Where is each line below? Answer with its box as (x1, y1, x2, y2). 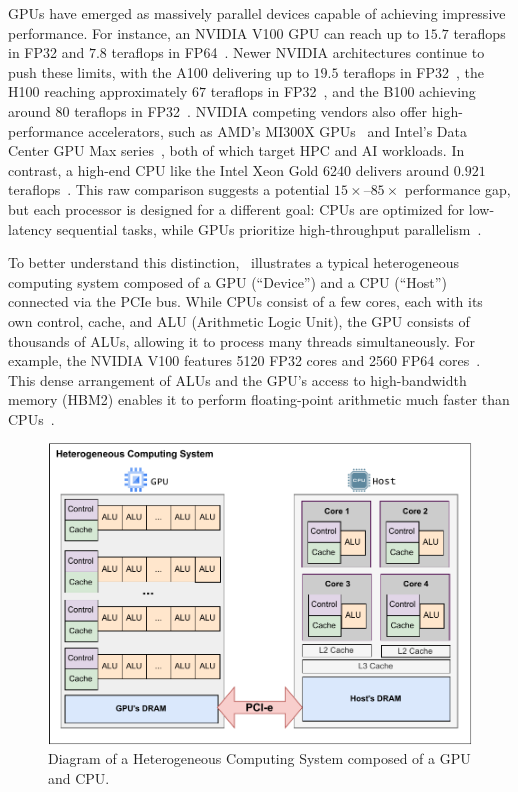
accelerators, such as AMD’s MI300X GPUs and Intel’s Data (88, 120, 467, 141)
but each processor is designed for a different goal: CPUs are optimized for (8, 198, 465, 219)
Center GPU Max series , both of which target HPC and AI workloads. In (8, 140, 465, 161)
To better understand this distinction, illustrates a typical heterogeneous (8, 252, 459, 273)
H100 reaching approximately (8, 81, 188, 102)
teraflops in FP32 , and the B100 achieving (210, 81, 476, 102)
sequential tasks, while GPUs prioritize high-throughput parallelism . (56, 218, 482, 239)
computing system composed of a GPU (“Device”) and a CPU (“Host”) (8, 271, 447, 292)
